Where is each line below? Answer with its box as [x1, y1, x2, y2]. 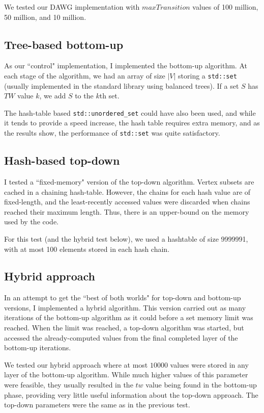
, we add [39, 90, 66, 101]
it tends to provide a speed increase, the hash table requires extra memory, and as [4, 117, 260, 128]
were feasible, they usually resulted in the [4, 379, 133, 390]
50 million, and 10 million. [4, 11, 86, 22]
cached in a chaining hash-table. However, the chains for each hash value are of [4, 186, 251, 197]
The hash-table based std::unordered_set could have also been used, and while [4, 107, 256, 118]
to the [75, 90, 94, 101]
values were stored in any [170, 359, 249, 370]
